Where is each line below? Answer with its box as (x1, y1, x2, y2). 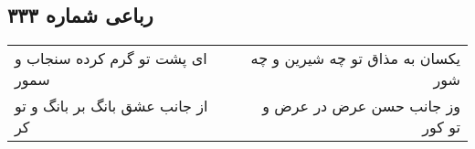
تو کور (422, 116, 460, 138)
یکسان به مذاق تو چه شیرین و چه (250, 48, 460, 69)
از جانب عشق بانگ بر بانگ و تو (15, 95, 208, 117)
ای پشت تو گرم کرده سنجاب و (15, 48, 207, 69)
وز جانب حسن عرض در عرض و (262, 95, 460, 117)
